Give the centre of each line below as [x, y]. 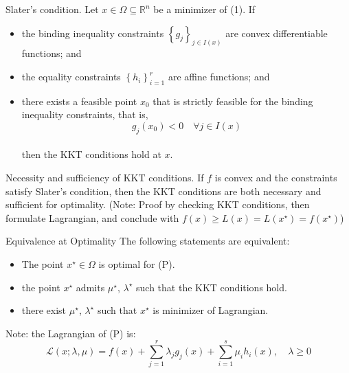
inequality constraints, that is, [85, 114]
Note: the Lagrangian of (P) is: [71, 333]
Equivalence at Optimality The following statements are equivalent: [148, 241]
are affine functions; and [219, 77]
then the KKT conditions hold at [91, 154]
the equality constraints [71, 77]
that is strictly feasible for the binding [233, 101]
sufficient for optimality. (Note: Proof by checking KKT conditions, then [158, 204]
